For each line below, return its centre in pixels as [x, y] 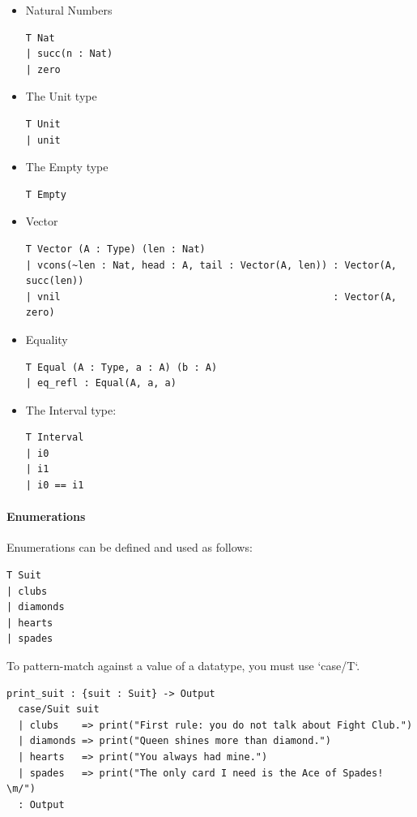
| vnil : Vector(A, [211, 297]
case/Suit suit [59, 709]
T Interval [55, 438]
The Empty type [67, 167]
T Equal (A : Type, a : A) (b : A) [121, 367]
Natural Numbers [69, 10]
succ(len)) [55, 281]
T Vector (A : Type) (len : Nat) [115, 249]
